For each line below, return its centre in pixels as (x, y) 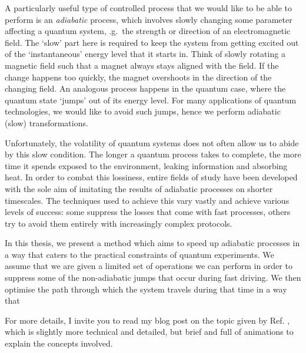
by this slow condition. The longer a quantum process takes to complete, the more (153, 154)
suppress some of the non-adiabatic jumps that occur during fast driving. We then (153, 278)
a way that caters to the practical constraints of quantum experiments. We (139, 254)
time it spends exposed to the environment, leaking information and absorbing (146, 165)
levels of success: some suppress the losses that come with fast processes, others (148, 212)
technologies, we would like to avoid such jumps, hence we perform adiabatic (143, 111)
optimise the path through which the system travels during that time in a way (146, 289)
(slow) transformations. (46, 122)
